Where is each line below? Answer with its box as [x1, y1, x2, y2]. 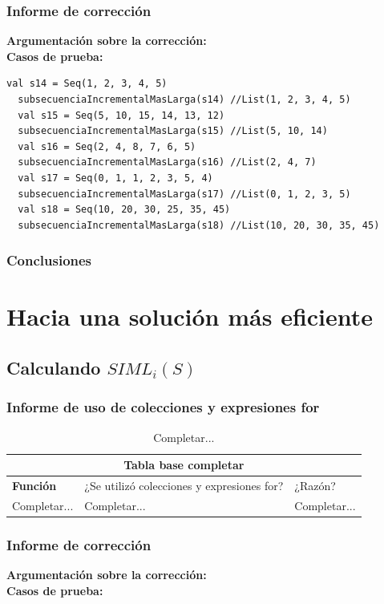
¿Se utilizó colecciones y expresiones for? [84, 477, 284, 493]
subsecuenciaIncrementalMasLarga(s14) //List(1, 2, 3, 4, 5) [18, 94, 351, 105]
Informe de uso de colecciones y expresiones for [6, 397, 320, 417]
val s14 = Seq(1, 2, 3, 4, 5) [6, 78, 168, 90]
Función [12, 477, 57, 493]
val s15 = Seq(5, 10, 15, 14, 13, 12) [18, 109, 225, 121]
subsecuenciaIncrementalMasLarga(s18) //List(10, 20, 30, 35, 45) [18, 219, 380, 231]
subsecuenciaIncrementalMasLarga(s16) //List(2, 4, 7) [18, 156, 317, 168]
